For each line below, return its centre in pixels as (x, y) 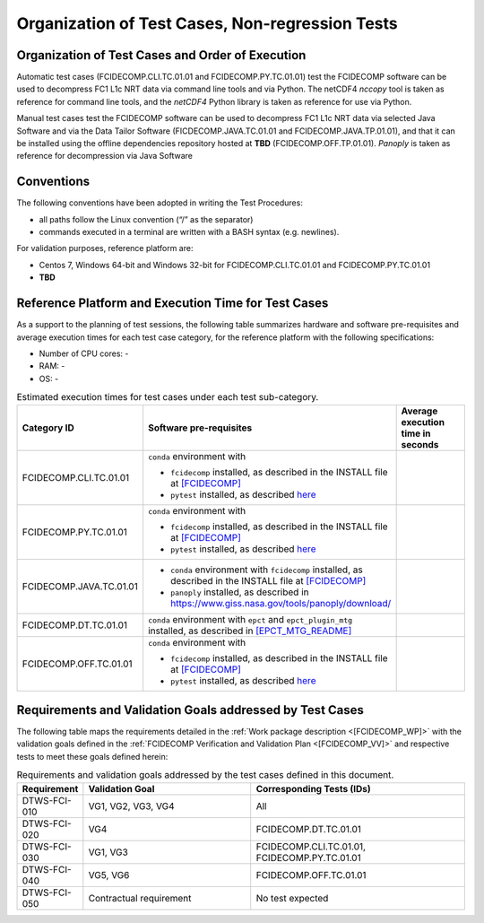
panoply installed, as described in (240, 592)
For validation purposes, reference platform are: (105, 248)
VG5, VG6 (109, 875)
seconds (420, 444)
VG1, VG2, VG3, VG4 (131, 805)
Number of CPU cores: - (84, 353)
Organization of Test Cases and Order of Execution (161, 55)
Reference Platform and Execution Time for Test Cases (173, 304)
